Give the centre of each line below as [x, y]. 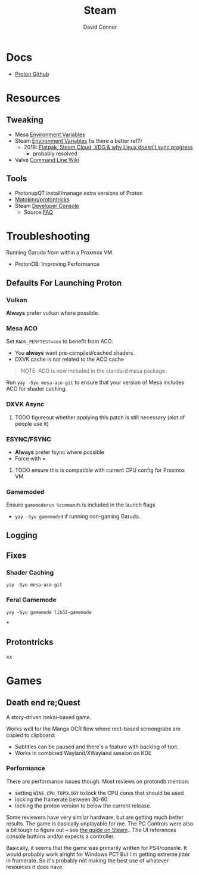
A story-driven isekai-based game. [49, 717]
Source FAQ [38, 212]
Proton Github [32, 74]
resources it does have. [35, 867]
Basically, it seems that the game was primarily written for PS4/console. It [97, 848]
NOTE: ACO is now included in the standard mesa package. [94, 371]
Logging [22, 535]
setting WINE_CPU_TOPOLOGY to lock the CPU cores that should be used [99, 793]
